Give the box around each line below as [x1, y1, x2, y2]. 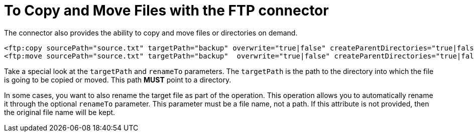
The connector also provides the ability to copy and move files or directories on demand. [4, 28, 298, 37]
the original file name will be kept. [4, 107, 115, 116]
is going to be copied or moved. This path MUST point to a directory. [4, 75, 231, 84]
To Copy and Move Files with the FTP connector [4, 2, 329, 19]
